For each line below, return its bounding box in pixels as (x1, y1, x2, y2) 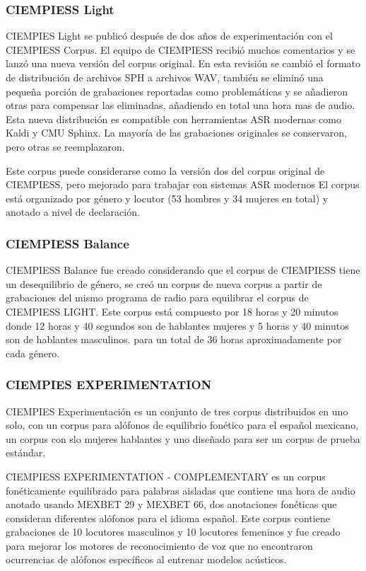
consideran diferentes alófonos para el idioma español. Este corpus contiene (6, 510, 330, 525)
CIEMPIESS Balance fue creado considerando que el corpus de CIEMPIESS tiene (6, 263, 360, 277)
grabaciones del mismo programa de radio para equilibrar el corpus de (6, 290, 309, 305)
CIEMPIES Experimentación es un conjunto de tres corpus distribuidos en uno (6, 403, 348, 418)
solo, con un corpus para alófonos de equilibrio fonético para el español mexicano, (6, 417, 359, 432)
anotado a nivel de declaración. (6, 204, 140, 219)
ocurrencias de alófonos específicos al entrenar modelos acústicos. (6, 552, 287, 567)
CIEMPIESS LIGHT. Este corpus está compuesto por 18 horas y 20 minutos (6, 304, 338, 318)
